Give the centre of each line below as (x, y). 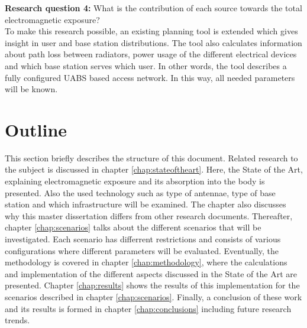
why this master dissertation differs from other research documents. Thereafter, (149, 215)
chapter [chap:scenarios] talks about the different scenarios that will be (133, 227)
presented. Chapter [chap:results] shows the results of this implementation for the (152, 285)
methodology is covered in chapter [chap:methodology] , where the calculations (146, 262)
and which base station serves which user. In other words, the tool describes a (146, 65)
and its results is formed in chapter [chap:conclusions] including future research (148, 308)
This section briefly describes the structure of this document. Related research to (151, 157)
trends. (17, 320)
